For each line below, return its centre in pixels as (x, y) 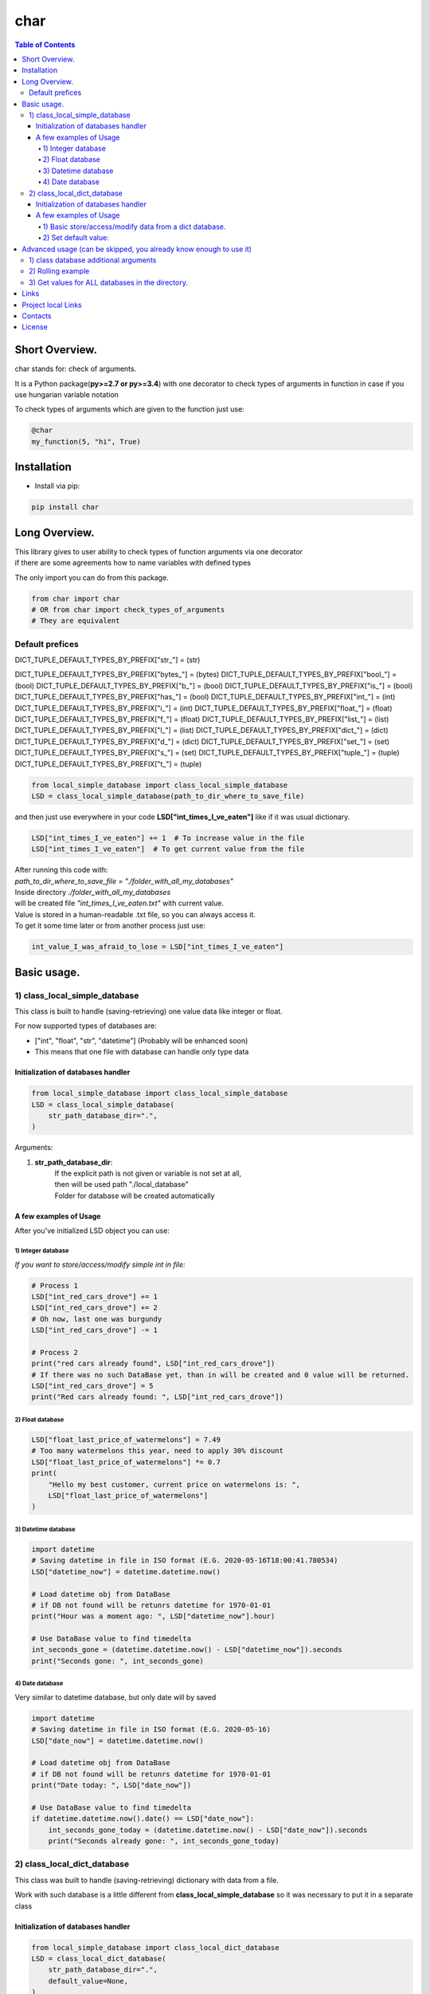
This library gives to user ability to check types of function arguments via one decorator (158, 551)
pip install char (65, 507)
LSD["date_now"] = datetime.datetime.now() (118, 1740)
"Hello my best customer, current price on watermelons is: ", (174, 1484)
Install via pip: (57, 486)
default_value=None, (88, 1981)
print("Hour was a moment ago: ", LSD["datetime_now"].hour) (153, 1616)
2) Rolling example (59, 271)
